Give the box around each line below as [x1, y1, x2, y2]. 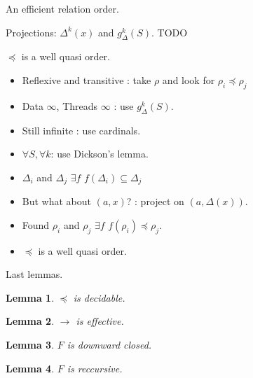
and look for [162, 72, 215, 87]
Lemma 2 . [6, 314, 55, 328]
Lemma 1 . [6, 290, 55, 304]
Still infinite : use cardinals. [22, 122, 141, 137]
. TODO [151, 24, 188, 39]
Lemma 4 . [6, 360, 55, 375]
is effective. [76, 314, 124, 328]
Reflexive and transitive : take [22, 72, 151, 87]
